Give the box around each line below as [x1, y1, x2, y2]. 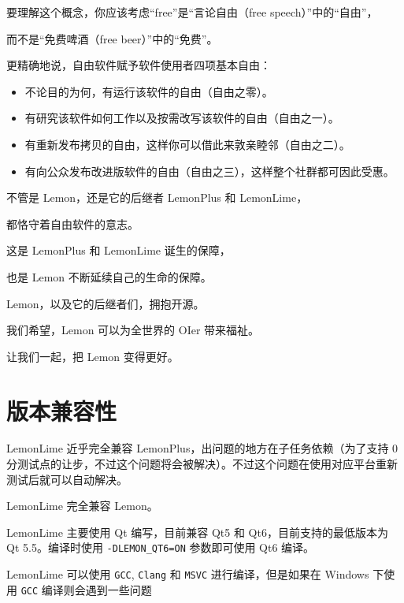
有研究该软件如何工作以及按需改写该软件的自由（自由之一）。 [24, 110, 339, 126]
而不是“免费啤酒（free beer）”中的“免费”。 [6, 30, 218, 47]
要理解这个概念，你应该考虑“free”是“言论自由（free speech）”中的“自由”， [6, 4, 378, 20]
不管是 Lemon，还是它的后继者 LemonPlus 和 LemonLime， [6, 189, 308, 206]
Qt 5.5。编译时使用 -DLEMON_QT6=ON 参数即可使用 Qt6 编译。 [6, 539, 315, 556]
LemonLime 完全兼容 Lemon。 [6, 497, 158, 514]
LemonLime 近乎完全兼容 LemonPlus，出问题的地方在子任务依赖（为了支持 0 [6, 440, 398, 456]
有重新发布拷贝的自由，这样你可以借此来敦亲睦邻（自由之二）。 [24, 136, 350, 152]
